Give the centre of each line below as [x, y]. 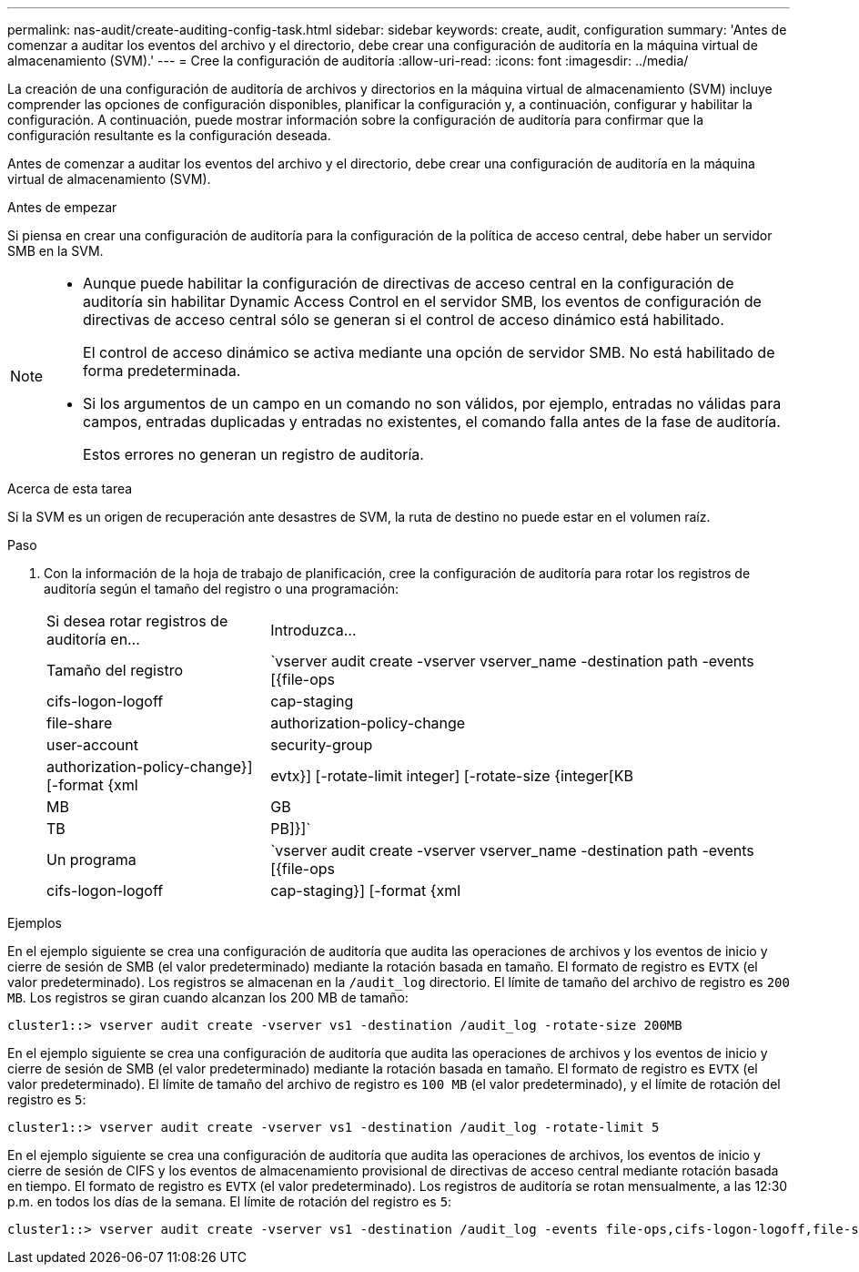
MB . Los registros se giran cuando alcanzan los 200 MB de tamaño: [208, 997]
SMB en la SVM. [56, 251]
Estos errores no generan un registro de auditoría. [253, 454]
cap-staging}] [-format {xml [366, 890]
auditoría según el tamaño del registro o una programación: [222, 589]
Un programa [91, 860]
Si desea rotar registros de [137, 621]
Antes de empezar [62, 207]
